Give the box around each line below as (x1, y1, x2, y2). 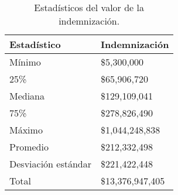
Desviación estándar (9, 157, 92, 170)
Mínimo (9, 55, 41, 69)
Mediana (9, 89, 45, 102)
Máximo (9, 123, 43, 136)
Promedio (9, 140, 49, 153)
